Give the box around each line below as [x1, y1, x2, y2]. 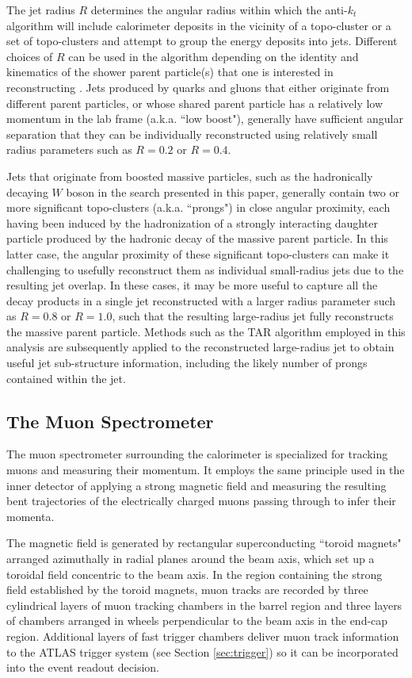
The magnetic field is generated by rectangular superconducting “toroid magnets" [6, 534, 402, 551]
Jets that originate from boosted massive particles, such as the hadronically [6, 167, 373, 184]
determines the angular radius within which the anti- [90, 2, 348, 17]
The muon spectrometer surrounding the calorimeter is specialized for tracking [6, 446, 388, 462]
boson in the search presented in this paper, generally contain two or [66, 183, 399, 200]
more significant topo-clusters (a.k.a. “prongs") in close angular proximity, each [6, 199, 391, 216]
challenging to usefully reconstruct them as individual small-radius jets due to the [6, 261, 404, 278]
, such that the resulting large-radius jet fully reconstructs [112, 308, 394, 324]
